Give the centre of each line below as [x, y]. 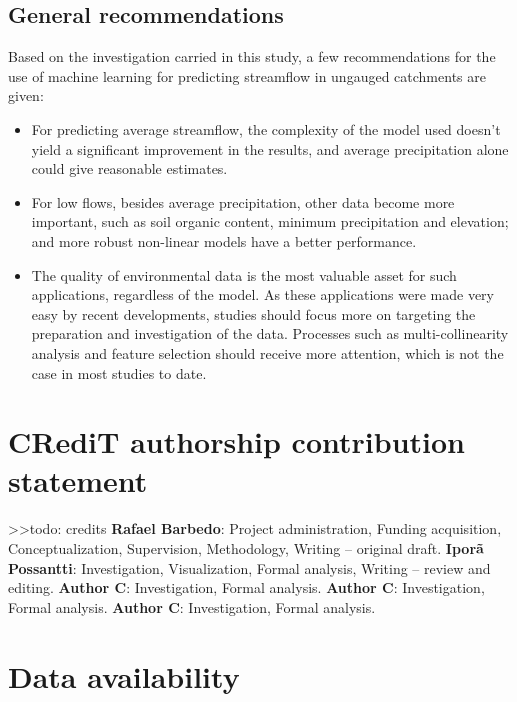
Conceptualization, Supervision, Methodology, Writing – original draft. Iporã [246, 548]
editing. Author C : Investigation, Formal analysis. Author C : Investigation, [246, 587]
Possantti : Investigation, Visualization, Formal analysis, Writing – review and [249, 567]
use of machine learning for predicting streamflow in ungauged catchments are [247, 75]
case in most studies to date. [119, 372]
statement [78, 480]
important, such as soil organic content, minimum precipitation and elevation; [270, 221]
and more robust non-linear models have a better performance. [224, 240]
